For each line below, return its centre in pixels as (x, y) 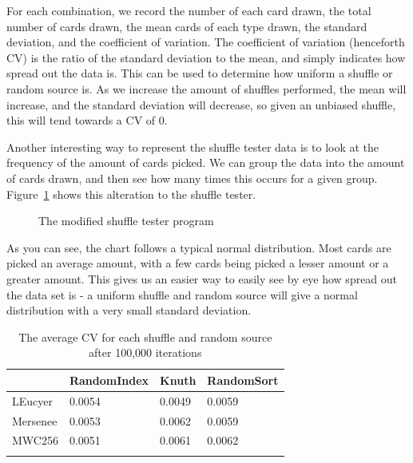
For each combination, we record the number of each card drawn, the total (189, 10)
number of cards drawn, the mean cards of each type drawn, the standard (187, 26)
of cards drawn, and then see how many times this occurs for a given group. (192, 178)
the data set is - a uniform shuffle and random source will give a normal (182, 294)
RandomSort (243, 380)
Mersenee (35, 420)
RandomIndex (109, 380)
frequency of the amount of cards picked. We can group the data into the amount (206, 162)
